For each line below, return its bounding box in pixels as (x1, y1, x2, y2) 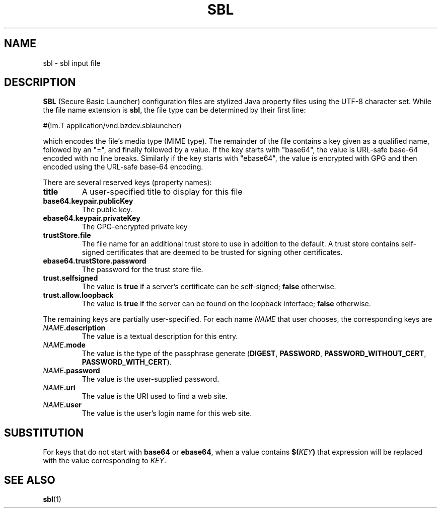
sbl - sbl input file (43, 58, 101, 67)
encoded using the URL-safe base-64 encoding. (43, 162, 203, 172)
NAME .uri (43, 383, 76, 392)
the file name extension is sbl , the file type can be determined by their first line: (43, 106, 306, 115)
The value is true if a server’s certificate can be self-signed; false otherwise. (82, 282, 336, 291)
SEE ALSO (4, 473, 55, 486)
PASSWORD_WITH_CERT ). (82, 358, 172, 367)
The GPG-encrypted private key (82, 222, 188, 231)
